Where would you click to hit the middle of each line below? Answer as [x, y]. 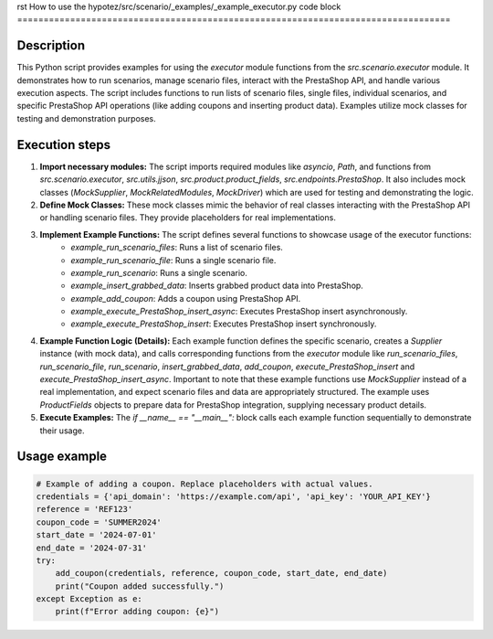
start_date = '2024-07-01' [96, 535]
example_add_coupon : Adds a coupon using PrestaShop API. [186, 298]
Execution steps [64, 145]
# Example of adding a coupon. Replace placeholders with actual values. [205, 484]
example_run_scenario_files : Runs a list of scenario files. [177, 248]
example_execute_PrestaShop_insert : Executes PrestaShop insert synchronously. [224, 324]
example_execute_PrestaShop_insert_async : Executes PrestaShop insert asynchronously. [239, 312]
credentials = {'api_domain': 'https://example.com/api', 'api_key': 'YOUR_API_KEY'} [233, 496]
